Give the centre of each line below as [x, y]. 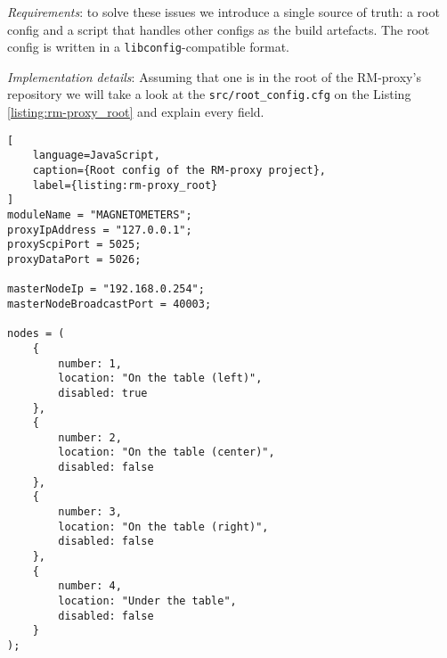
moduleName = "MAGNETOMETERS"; [100, 214]
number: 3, [90, 512]
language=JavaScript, [96, 156]
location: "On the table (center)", [167, 452]
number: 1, [90, 363]
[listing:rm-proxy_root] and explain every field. [136, 112]
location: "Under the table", [147, 601]
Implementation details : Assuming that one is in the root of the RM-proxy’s [214, 76]
